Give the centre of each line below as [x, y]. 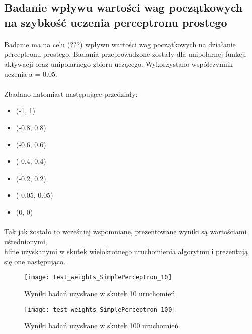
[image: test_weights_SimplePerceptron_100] [100, 310]
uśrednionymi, [26, 241]
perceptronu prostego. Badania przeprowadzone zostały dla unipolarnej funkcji [125, 54]
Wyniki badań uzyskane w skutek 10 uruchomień [100, 294]
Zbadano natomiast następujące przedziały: [71, 93]
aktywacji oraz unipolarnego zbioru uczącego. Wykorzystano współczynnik [118, 64]
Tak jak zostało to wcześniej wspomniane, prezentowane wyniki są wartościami [125, 232]
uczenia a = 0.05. [31, 74]
